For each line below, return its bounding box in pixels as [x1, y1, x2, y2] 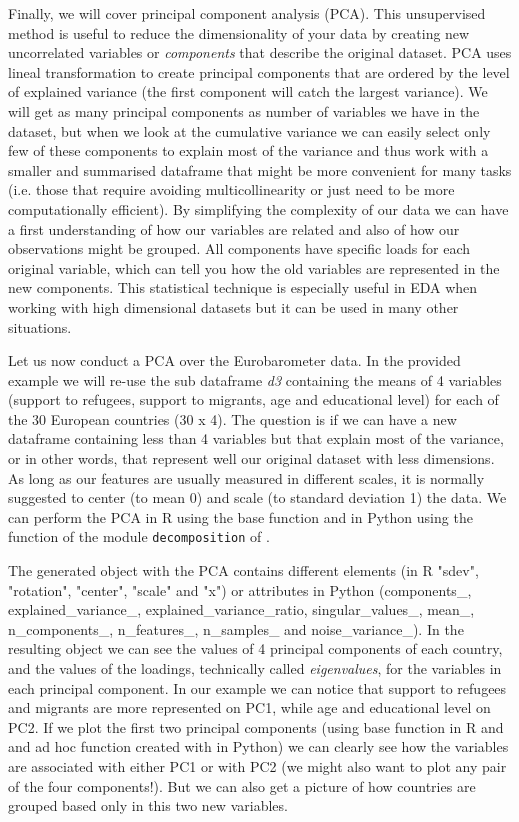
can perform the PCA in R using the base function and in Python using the [8, 506, 473, 527]
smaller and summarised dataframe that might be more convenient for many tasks [8, 159, 512, 180]
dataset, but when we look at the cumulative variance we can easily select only [8, 120, 491, 141]
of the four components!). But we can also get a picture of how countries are [8, 775, 476, 796]
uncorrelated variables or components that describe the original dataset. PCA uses [8, 42, 512, 63]
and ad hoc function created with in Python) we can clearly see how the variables [8, 736, 509, 757]
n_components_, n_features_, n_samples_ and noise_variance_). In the [8, 618, 464, 639]
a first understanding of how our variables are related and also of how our [8, 218, 460, 239]
